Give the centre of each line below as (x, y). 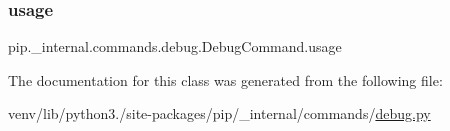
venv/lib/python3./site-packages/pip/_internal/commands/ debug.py (219, 113)
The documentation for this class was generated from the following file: (225, 79)
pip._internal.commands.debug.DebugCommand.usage (175, 46)
